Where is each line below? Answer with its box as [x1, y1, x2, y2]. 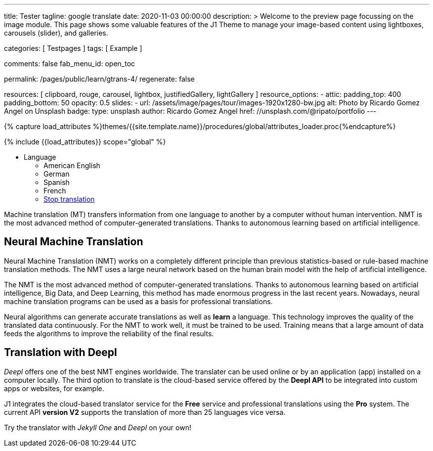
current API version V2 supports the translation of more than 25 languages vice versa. [4, 407, 286, 416]
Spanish [43, 178, 70, 186]
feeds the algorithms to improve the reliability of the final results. [4, 329, 214, 338]
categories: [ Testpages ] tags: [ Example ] [4, 44, 142, 52]
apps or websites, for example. [4, 384, 104, 393]
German [43, 170, 70, 178]
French [43, 186, 66, 195]
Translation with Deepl [4, 346, 117, 359]
